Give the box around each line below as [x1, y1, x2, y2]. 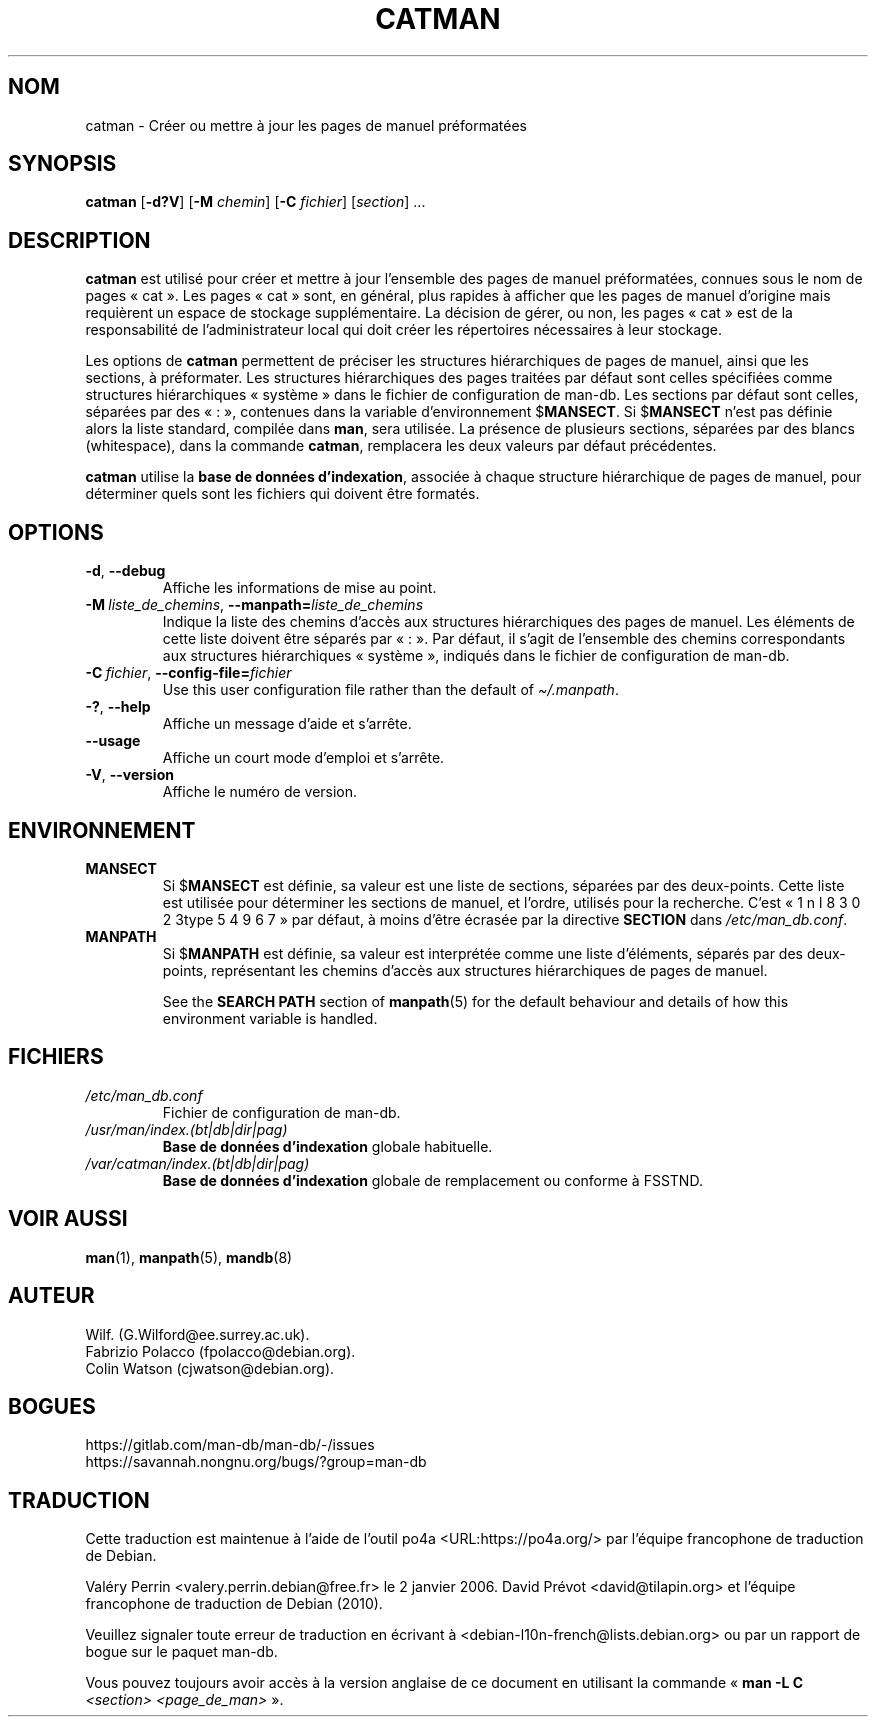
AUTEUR [8, 1283, 95, 1309]
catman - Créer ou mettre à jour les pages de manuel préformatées [85, 116, 527, 134]
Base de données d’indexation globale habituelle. [162, 1137, 493, 1155]
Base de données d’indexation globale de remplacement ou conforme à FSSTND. [162, 1171, 703, 1189]
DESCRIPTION [8, 227, 151, 253]
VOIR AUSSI [8, 1206, 128, 1232]
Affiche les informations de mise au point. [162, 579, 437, 597]
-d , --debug [85, 562, 166, 580]
